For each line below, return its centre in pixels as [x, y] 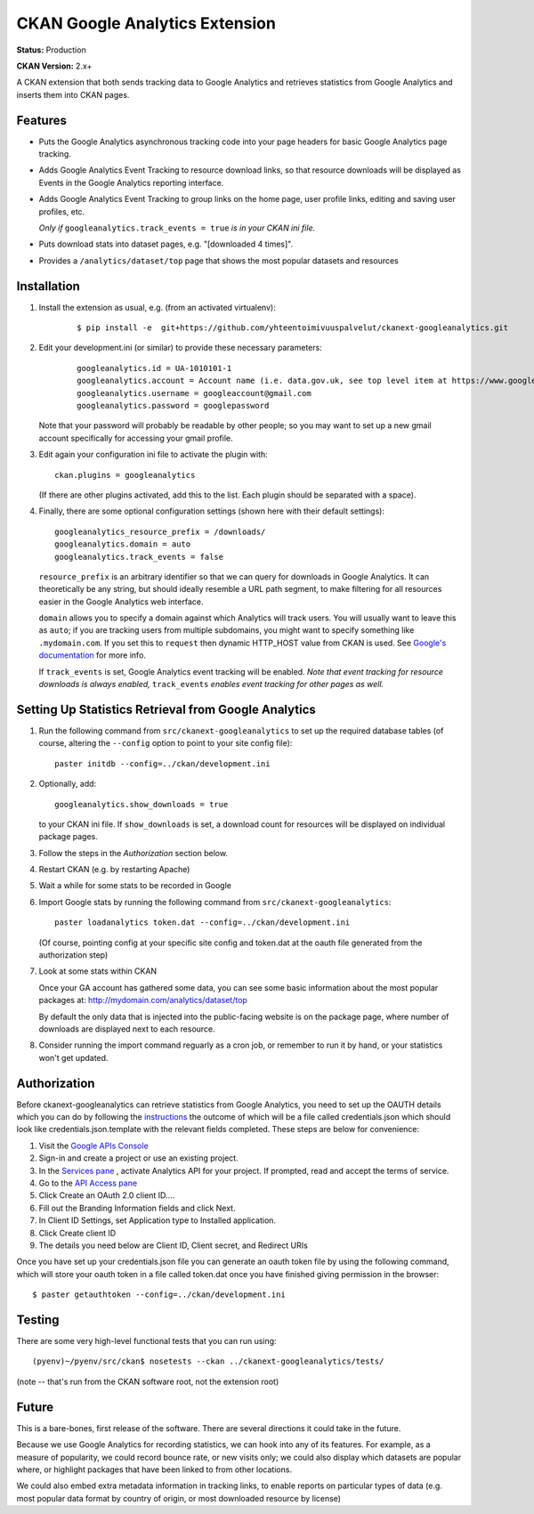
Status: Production [51, 50]
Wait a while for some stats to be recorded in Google [135, 886]
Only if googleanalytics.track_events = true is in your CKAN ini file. [177, 228]
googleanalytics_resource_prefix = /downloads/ [160, 531]
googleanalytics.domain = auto [123, 544]
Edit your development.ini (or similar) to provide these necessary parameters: [180, 348]
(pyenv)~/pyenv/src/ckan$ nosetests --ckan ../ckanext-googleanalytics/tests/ [208, 1361]
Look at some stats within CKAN [98, 971]
